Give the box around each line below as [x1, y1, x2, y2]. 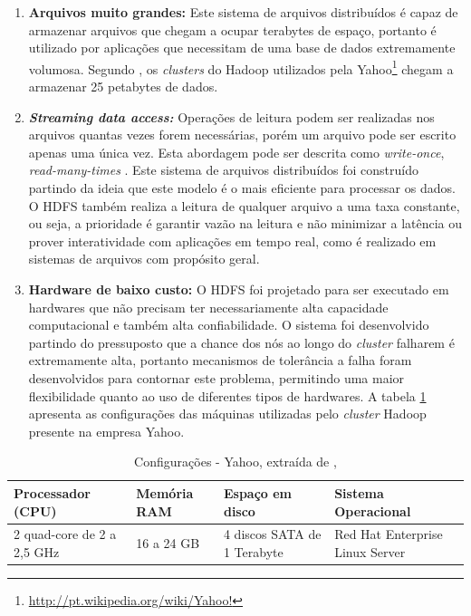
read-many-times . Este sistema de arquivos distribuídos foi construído [28, 160, 418, 179]
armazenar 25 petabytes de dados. [28, 77, 218, 96]
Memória [136, 483, 194, 502]
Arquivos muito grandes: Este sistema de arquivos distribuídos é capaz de [28, 3, 458, 21]
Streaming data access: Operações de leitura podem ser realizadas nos [28, 107, 435, 126]
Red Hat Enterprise [334, 525, 443, 544]
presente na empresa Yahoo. [28, 421, 185, 440]
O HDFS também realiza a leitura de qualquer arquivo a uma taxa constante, [28, 196, 460, 215]
